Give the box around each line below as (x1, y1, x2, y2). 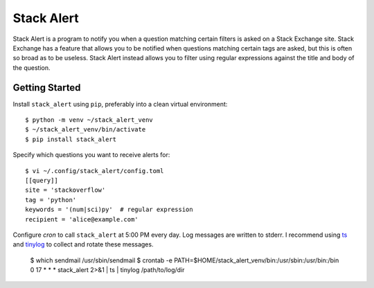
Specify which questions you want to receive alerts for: (12, 151, 170, 159)
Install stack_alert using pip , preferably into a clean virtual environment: (12, 100, 228, 108)
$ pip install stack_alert (25, 135, 117, 143)
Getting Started (12, 82, 81, 93)
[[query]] (25, 177, 58, 184)
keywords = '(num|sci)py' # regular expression (25, 206, 193, 214)
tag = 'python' (25, 196, 77, 204)
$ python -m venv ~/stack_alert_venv (25, 116, 154, 124)
